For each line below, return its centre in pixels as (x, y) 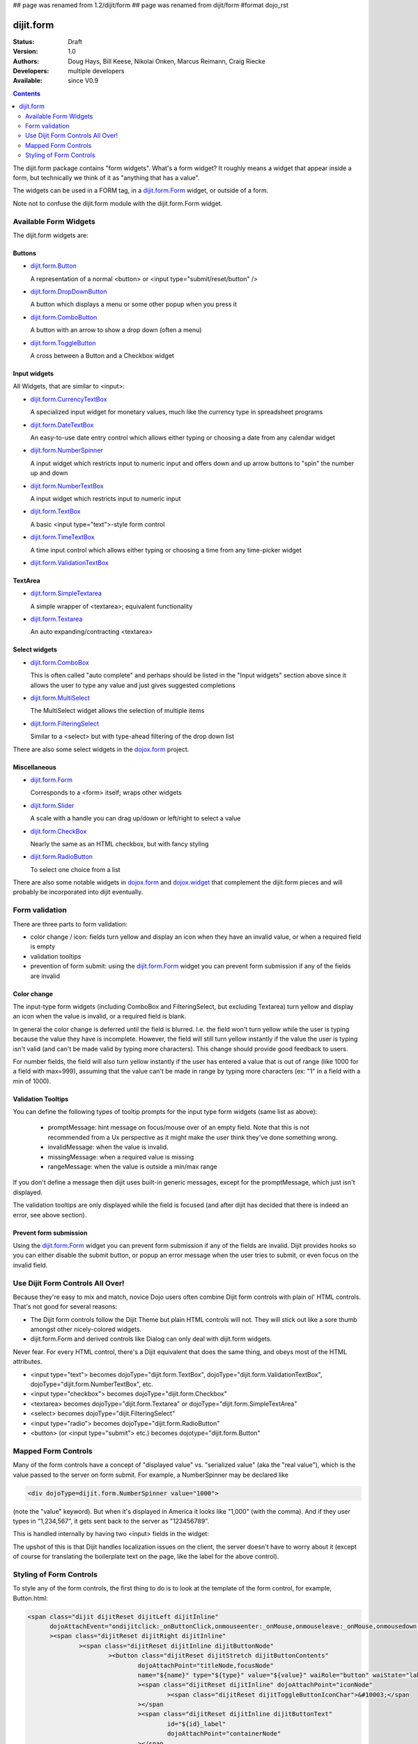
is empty (43, 947)
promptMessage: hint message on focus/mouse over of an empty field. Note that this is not (178, 1127)
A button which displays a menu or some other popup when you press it (133, 304)
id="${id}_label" (196, 1724)
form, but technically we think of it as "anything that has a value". (106, 177)
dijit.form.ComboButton (64, 317)
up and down (49, 473)
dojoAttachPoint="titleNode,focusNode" (206, 1665)
